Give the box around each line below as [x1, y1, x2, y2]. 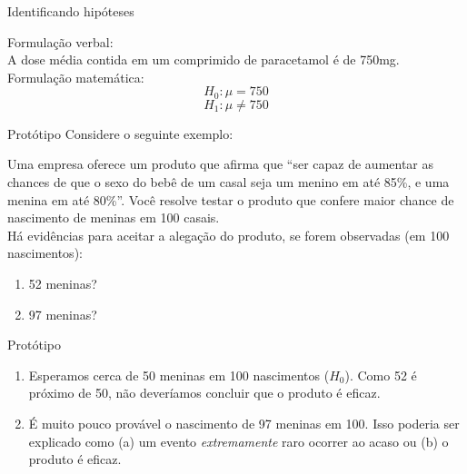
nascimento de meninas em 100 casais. [7, 208, 220, 227]
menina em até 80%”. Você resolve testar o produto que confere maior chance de [7, 190, 454, 209]
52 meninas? [28, 273, 97, 292]
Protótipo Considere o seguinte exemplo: [7, 123, 233, 143]
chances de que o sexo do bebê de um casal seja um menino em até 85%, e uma [7, 173, 450, 192]
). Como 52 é [344, 365, 417, 384]
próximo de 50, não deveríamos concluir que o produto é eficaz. [28, 383, 381, 402]
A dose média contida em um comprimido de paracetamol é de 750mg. [7, 50, 400, 69]
